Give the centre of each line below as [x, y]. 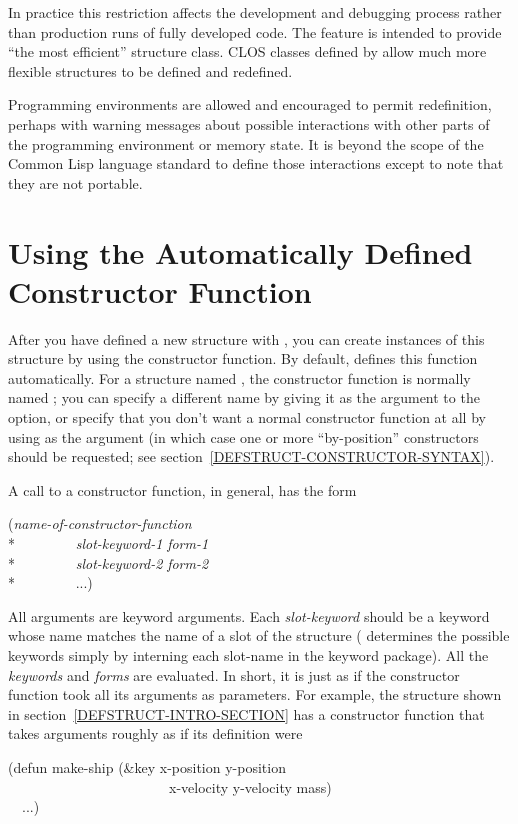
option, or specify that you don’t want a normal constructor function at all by [247, 417]
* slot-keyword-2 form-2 [108, 562]
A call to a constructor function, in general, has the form [182, 489]
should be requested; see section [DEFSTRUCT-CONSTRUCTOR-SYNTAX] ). [251, 456]
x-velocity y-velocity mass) [250, 786]
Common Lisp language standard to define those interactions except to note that [256, 163]
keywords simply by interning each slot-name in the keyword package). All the [248, 654]
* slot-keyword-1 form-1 [108, 543]
